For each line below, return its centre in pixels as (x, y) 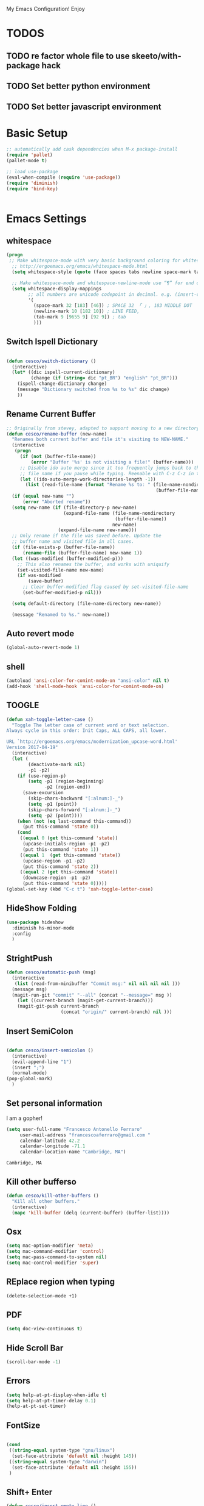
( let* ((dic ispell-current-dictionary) (63, 372)
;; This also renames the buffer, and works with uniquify (93, 564)
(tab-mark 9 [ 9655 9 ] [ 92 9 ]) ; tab (80, 317)
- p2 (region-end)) (68, 787)
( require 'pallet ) (29, 155)
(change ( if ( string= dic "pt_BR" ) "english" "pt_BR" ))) (104, 378)
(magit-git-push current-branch (58, 1006)
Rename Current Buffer (51, 414)
